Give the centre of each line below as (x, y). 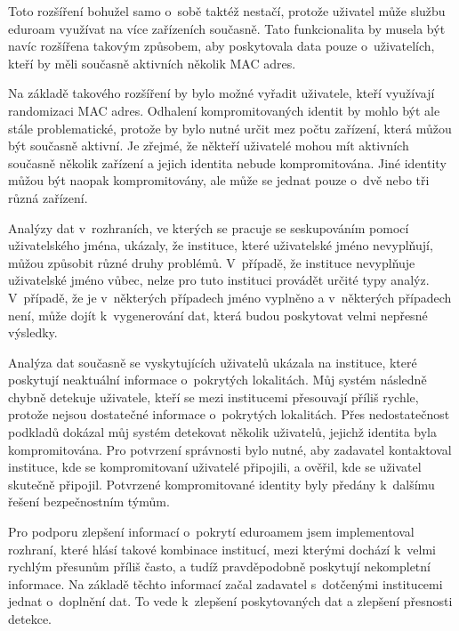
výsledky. (33, 332)
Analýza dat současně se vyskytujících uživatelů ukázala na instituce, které (213, 362)
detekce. (30, 619)
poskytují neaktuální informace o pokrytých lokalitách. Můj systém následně (217, 380)
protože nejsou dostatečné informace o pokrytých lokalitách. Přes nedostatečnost (229, 414)
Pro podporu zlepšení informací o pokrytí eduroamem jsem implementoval (211, 532)
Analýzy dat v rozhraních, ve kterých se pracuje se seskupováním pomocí (209, 227)
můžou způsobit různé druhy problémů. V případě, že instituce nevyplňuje (212, 262)
